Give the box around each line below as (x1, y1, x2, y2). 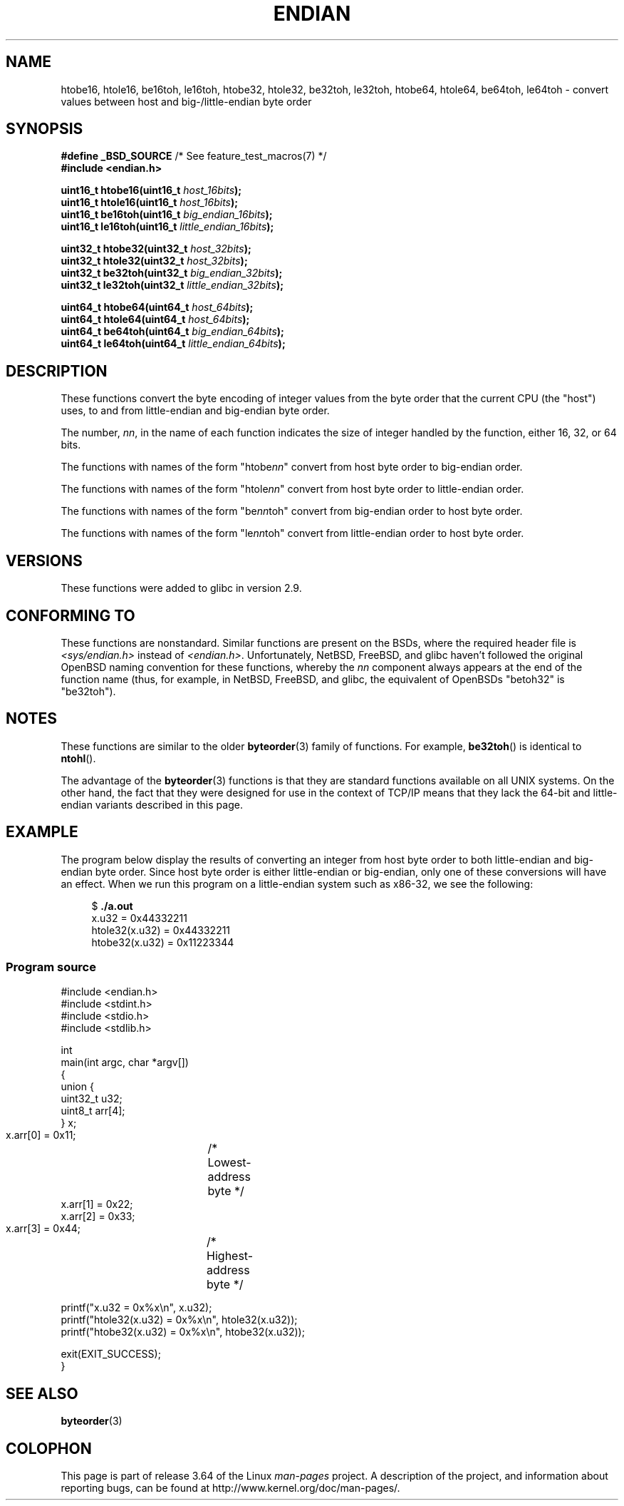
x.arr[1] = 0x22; (61, 1198, 133, 1211)
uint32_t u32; (61, 1092, 123, 1105)
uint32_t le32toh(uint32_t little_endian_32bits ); (61, 279, 284, 292)
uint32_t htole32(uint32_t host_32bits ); (61, 255, 248, 267)
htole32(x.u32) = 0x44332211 (91, 923, 231, 936)
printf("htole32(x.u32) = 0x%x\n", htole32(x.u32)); (61, 1313, 298, 1326)
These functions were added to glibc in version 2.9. (61, 582, 302, 595)
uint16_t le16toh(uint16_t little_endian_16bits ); (61, 220, 274, 233)
